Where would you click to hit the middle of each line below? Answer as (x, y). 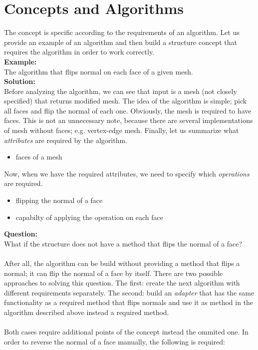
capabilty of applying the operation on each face (90, 217)
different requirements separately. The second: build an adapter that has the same (129, 292)
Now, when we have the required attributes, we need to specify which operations (127, 173)
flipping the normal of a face (59, 200)
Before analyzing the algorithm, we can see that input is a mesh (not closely (121, 91)
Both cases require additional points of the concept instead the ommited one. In (126, 332)
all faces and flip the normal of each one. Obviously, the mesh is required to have (128, 110)
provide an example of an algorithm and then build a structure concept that (121, 42)
